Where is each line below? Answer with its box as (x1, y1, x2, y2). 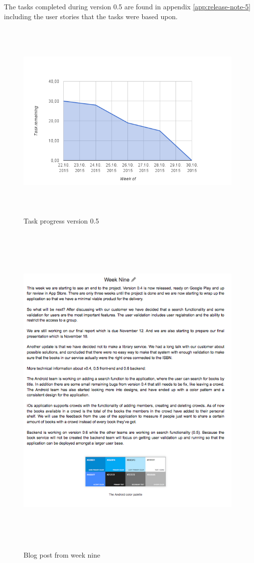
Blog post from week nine (24, 550, 101, 560)
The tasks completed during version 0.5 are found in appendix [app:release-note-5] (4, 1, 251, 11)
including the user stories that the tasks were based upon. (4, 11, 178, 21)
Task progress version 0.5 (24, 215, 99, 225)
